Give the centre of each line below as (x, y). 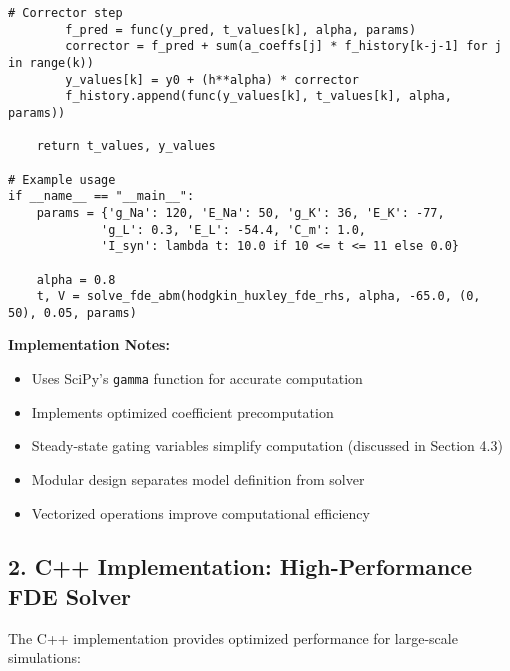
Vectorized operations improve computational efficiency (200, 512)
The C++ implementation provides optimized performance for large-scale (233, 637)
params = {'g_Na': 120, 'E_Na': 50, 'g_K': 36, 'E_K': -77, (240, 212)
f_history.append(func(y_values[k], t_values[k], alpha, (258, 96)
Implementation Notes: (89, 344)
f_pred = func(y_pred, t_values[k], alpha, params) (241, 29)
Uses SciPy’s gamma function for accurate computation (197, 378)
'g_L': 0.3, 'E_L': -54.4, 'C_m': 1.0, (233, 229)
